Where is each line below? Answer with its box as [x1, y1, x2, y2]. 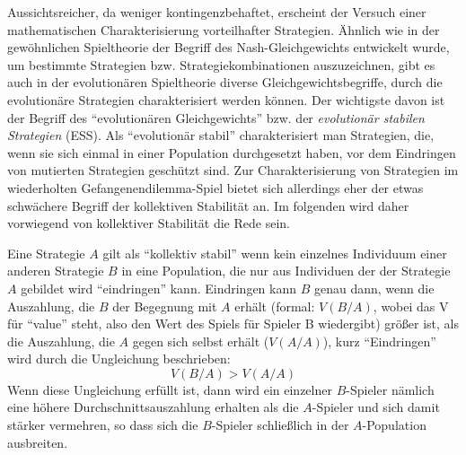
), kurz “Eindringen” [322, 331, 436, 350]
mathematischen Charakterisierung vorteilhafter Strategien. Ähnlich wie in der [7, 20, 440, 39]
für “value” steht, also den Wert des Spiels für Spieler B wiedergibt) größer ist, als [7, 314, 459, 333]
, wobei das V [373, 296, 449, 315]
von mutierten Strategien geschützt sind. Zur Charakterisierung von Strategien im [7, 161, 459, 179]
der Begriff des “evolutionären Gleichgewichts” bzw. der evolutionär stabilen [7, 108, 425, 127]
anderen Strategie [7, 261, 104, 280]
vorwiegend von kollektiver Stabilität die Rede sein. [7, 214, 290, 232]
